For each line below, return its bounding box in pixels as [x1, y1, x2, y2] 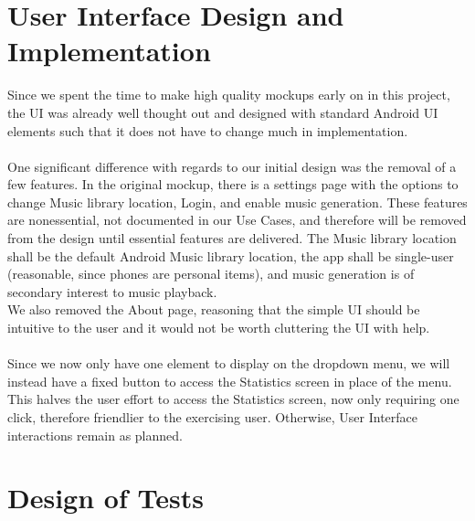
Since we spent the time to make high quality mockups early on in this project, [7, 85, 450, 104]
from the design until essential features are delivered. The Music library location [7, 229, 457, 248]
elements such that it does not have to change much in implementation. [7, 121, 408, 140]
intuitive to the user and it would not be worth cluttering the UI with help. [7, 318, 430, 337]
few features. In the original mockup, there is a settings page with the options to [7, 175, 459, 194]
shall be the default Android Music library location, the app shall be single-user [7, 246, 454, 265]
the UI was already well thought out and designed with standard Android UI [7, 102, 438, 122]
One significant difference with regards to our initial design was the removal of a [7, 156, 457, 175]
